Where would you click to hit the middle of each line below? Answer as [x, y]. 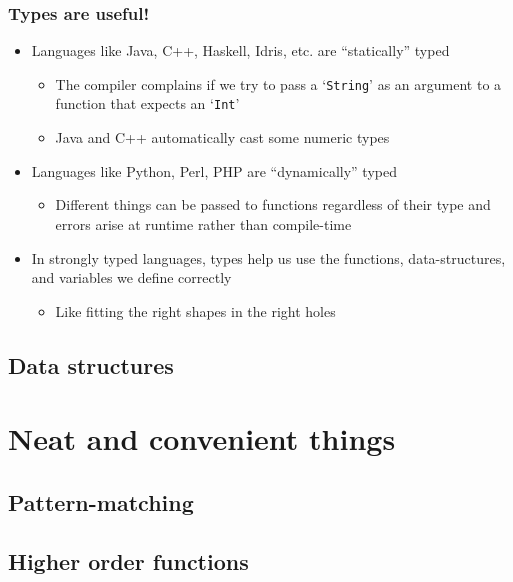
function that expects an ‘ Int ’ [147, 103]
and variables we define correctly [131, 277]
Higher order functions [128, 560]
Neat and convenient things [202, 438]
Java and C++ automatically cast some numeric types [222, 137]
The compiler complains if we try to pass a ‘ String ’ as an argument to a [278, 83]
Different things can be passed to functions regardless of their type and [273, 204]
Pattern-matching [101, 501]
